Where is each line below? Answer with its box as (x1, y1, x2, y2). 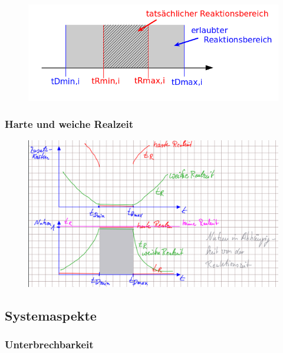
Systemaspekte (5, 306, 97, 324)
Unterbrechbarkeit (5, 337, 94, 352)
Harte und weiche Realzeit (5, 116, 134, 131)
